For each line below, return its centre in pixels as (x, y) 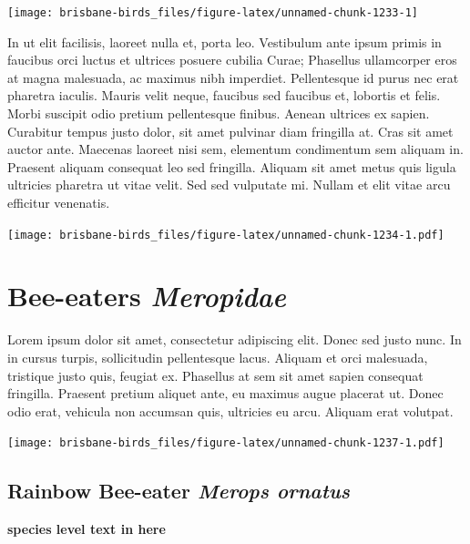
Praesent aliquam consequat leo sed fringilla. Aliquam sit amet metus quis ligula (232, 166)
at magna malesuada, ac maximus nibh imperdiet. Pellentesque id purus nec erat (233, 77)
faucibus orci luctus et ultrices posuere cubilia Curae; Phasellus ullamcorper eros (232, 60)
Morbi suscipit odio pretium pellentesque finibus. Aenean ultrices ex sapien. (219, 113)
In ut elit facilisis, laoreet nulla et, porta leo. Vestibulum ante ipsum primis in (225, 41)
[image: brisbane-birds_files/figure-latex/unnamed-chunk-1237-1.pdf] (226, 443)
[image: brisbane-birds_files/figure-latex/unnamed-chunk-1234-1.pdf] (226, 235)
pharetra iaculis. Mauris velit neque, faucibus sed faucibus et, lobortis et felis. (224, 95)
